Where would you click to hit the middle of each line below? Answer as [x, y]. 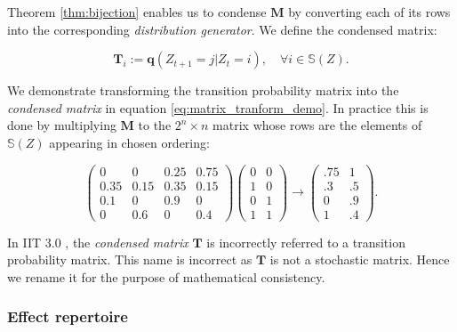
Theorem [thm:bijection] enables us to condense [137, 12]
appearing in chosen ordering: [129, 142]
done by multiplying [62, 125]
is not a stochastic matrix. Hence [360, 259]
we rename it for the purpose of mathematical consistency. [166, 276]
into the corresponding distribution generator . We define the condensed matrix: [222, 29]
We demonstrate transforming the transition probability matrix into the [203, 90]
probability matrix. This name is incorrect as [130, 259]
